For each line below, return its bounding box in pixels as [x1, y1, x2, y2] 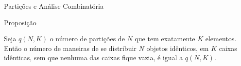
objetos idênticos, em [146, 43, 209, 53]
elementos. [205, 33, 237, 44]
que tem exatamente [135, 33, 195, 44]
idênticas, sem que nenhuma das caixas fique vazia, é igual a [4, 52, 183, 63]
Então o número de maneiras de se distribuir [4, 43, 137, 53]
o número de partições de [50, 33, 125, 44]
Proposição [4, 17, 36, 27]
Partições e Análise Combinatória [4, 1, 103, 11]
